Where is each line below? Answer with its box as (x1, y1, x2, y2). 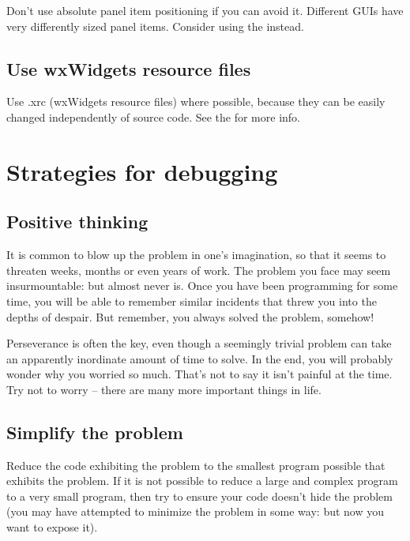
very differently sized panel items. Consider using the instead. (6, 17, 304, 34)
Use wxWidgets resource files (6, 56, 251, 81)
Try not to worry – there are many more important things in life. (6, 381, 322, 397)
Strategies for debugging (6, 155, 278, 187)
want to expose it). (6, 519, 98, 535)
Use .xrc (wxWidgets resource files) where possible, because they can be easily (6, 93, 386, 110)
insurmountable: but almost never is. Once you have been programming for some (6, 277, 398, 294)
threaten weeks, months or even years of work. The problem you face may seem (6, 261, 391, 278)
